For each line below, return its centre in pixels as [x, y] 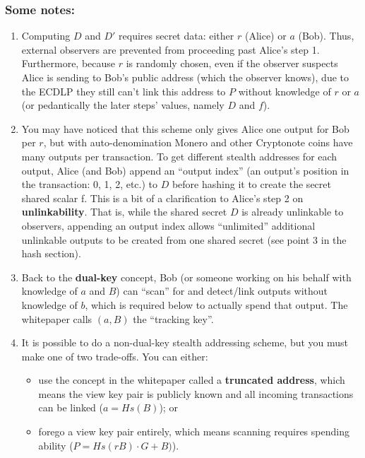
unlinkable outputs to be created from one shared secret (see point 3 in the [184, 239]
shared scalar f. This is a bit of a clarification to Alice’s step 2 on [162, 198]
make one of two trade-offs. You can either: [115, 356]
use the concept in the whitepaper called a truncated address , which [192, 380]
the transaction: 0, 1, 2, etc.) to [90, 184]
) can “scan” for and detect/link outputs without [222, 291]
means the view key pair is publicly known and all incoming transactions [196, 393]
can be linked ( [71, 407]
